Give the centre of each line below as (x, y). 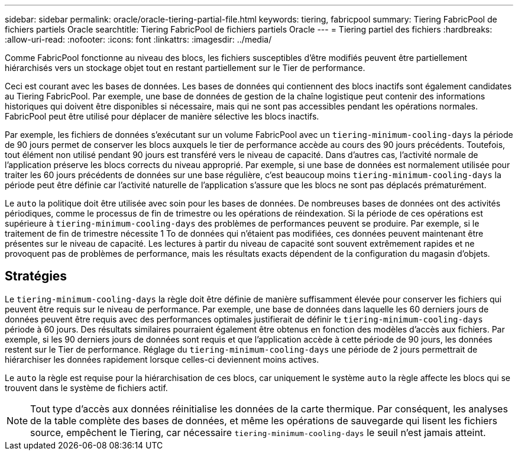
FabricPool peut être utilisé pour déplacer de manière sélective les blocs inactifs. (162, 116)
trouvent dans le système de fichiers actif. (86, 388)
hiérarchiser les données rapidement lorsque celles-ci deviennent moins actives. (162, 359)
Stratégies (36, 276)
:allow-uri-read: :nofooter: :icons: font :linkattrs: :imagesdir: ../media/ (138, 39)
